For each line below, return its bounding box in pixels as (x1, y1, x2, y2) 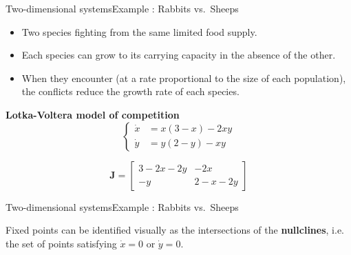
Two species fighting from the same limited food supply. (21, 24, 257, 39)
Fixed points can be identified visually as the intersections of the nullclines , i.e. (6, 223, 345, 237)
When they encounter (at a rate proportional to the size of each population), (21, 70, 346, 85)
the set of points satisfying (6, 236, 117, 250)
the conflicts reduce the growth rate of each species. (21, 84, 240, 99)
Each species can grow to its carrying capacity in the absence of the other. (21, 48, 336, 62)
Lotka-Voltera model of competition (6, 107, 180, 121)
